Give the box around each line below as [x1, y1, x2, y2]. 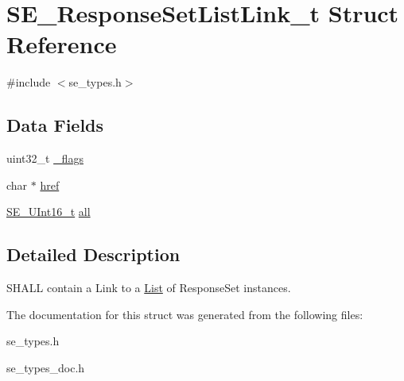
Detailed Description [6, 242, 181, 267]
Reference [6, 28, 117, 60]
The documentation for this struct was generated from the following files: [6, 306, 363, 322]
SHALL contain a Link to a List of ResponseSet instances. [6, 279, 291, 296]
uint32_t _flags [6, 150, 84, 167]
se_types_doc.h [6, 359, 85, 375]
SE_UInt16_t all [6, 203, 91, 220]
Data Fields [6, 113, 104, 137]
